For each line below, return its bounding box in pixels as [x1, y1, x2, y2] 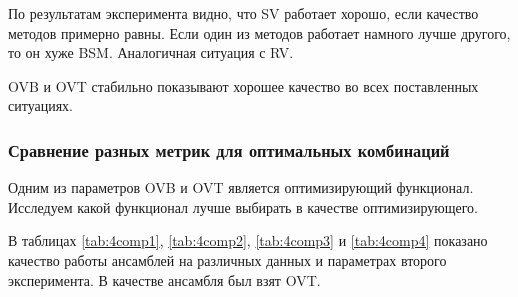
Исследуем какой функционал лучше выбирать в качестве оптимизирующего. [8, 196, 478, 217]
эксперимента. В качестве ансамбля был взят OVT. [8, 269, 321, 290]
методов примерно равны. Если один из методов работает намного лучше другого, [8, 22, 511, 43]
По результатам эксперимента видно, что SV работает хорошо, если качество [8, 3, 479, 23]
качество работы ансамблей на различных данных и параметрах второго [8, 249, 447, 270]
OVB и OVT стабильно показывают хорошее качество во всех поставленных [8, 75, 479, 96]
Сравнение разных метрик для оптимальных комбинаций [8, 137, 450, 162]
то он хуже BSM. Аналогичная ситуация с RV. [8, 42, 294, 63]
